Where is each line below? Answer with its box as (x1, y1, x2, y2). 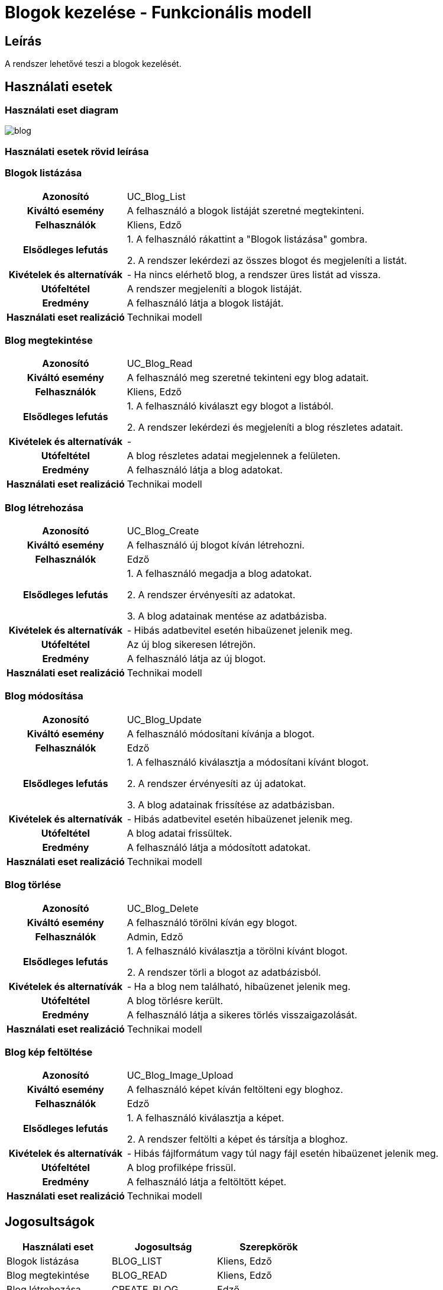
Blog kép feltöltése (5, 1046, 93, 1058)
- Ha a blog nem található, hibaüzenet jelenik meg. (127, 980, 351, 992)
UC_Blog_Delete (127, 902, 199, 914)
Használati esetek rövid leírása (5, 145, 149, 157)
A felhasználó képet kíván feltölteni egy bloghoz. (127, 1083, 344, 1096)
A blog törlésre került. (127, 994, 224, 1007)
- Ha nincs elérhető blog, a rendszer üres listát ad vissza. (127, 268, 381, 280)
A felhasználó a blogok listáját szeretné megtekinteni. (127, 204, 364, 217)
